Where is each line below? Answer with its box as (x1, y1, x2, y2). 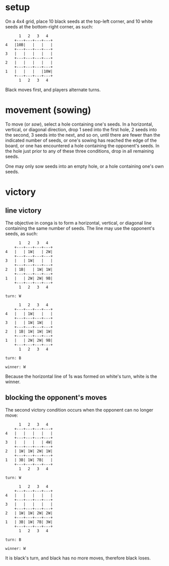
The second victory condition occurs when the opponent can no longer (5, 407, 154, 413)
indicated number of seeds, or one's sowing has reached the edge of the (5, 137, 157, 143)
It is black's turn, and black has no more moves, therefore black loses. (5, 555, 151, 561)
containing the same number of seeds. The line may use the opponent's (5, 225, 155, 231)
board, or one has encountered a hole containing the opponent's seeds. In (5, 142, 160, 148)
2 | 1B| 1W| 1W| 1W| (5, 329, 53, 334)
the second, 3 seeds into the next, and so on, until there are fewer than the (5, 132, 160, 138)
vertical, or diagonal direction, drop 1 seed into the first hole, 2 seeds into (5, 126, 157, 133)
